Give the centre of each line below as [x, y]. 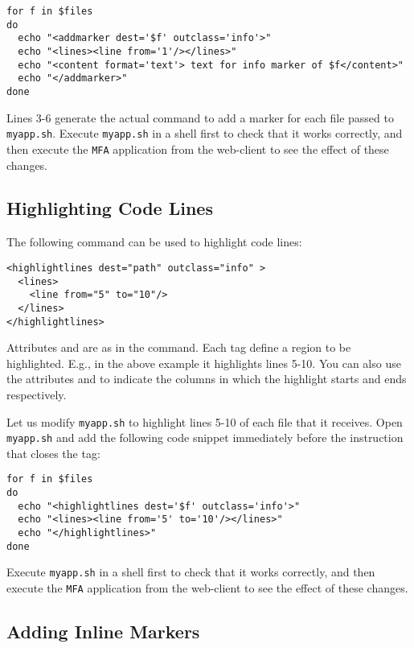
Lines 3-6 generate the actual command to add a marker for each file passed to [200, 117]
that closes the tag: [53, 453]
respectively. [37, 394]
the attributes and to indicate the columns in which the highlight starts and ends [207, 379]
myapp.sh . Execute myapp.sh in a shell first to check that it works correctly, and [205, 133]
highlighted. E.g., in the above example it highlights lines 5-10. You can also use [204, 363]
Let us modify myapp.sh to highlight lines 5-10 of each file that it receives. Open [205, 421]
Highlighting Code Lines [110, 208]
